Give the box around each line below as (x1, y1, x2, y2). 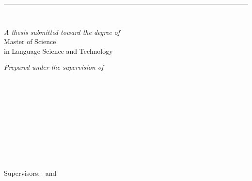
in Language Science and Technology (4, 45, 113, 56)
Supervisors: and (4, 167, 57, 178)
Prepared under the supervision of (4, 62, 104, 72)
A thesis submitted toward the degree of (4, 27, 120, 37)
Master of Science (4, 36, 56, 46)
